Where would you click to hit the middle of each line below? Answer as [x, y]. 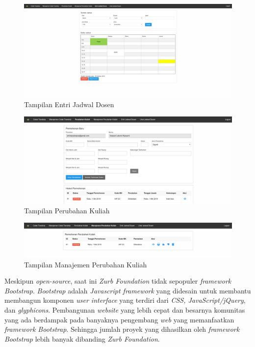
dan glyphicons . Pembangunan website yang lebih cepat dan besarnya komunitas [125, 310]
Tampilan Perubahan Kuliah [67, 211]
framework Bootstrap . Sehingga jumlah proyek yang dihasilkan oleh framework [122, 329]
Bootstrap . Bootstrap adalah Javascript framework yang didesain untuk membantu [128, 290]
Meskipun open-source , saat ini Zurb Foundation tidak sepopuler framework [118, 281]
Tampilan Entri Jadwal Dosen [69, 104]
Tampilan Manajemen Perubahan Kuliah [86, 264]
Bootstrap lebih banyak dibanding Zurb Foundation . [82, 338]
